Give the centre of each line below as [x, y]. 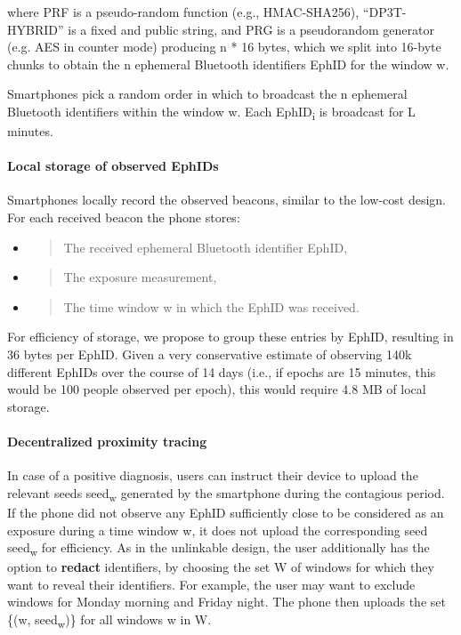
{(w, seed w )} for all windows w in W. [109, 620]
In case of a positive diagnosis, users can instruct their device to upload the [213, 475]
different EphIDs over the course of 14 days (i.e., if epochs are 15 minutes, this [222, 371]
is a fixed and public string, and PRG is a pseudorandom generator [251, 29]
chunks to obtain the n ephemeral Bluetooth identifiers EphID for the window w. [228, 64]
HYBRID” [36, 29]
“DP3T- [384, 12]
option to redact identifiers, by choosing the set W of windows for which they [221, 567]
